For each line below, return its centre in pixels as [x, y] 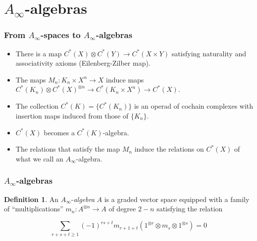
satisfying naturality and [209, 53]
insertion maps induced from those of [72, 115]
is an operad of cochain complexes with [194, 106]
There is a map [39, 53]
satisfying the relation [190, 209]
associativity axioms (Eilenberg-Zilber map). [83, 63]
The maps [31, 79]
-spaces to [61, 35]
